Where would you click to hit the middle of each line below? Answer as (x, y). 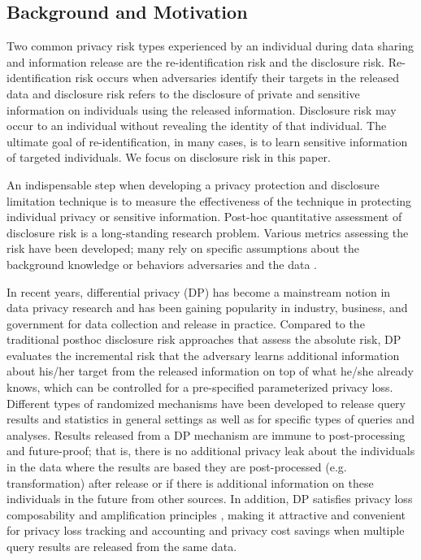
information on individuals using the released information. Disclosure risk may (202, 109)
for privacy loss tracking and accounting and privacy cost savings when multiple (206, 530)
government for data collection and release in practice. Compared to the (186, 323)
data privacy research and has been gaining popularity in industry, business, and (207, 308)
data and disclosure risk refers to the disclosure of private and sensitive (183, 93)
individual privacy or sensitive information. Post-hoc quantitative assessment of (204, 217)
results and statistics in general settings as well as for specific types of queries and (210, 419)
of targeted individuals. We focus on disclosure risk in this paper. (169, 157)
